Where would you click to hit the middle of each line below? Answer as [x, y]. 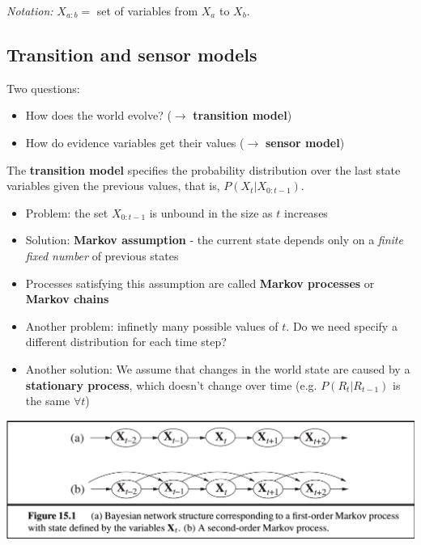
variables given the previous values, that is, [113, 186]
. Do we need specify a [342, 325]
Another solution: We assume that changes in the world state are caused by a [218, 368]
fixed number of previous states [102, 255]
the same [48, 401]
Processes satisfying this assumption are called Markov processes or [200, 283]
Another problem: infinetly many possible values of [152, 325]
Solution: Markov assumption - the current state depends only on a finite [214, 240]
